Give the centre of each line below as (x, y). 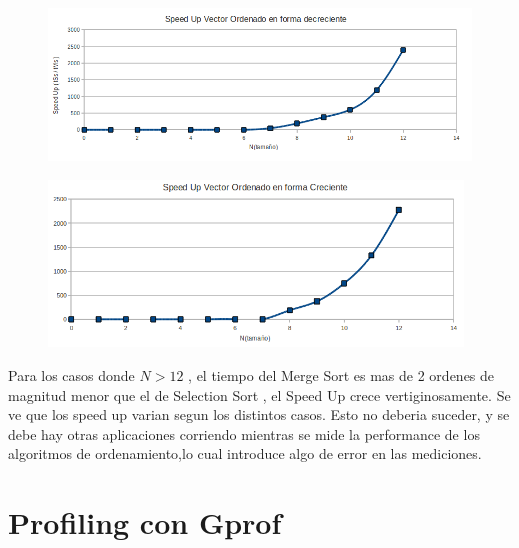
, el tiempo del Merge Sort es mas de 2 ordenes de (341, 375)
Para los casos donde (71, 375)
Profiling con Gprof (145, 522)
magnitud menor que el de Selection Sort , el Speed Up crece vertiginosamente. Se (259, 394)
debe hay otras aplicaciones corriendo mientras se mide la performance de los (244, 433)
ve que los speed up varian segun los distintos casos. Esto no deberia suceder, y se (259, 414)
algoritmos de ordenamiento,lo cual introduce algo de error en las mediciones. (245, 453)
